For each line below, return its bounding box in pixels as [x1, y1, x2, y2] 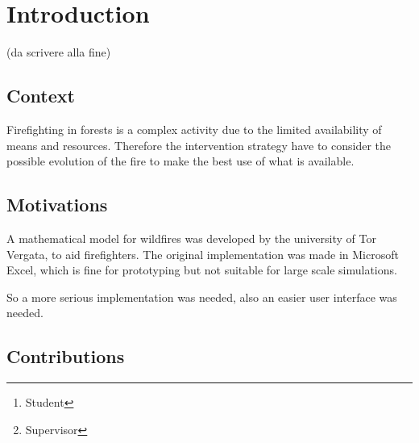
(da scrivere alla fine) [6, 44, 111, 61]
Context [6, 83, 75, 108]
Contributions [6, 344, 125, 369]
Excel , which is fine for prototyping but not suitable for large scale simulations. [6, 261, 397, 278]
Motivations [6, 192, 108, 217]
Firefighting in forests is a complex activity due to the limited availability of [6, 120, 382, 137]
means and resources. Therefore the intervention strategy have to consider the [6, 136, 392, 153]
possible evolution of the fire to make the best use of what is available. [6, 153, 355, 169]
